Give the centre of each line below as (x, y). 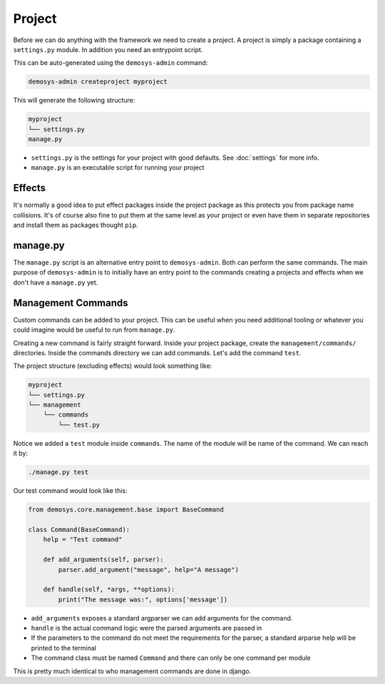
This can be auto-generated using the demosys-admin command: (111, 63)
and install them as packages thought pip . (76, 225)
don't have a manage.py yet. (56, 282)
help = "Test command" (83, 540)
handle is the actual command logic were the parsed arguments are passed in (147, 628)
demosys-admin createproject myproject (98, 82)
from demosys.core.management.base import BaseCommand (126, 510)
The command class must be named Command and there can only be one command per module (171, 658)
